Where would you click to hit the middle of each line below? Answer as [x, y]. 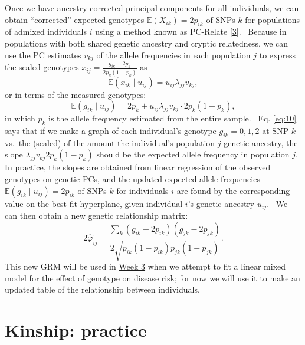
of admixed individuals [46, 32]
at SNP [276, 130]
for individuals [142, 190]
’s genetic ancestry [221, 203]
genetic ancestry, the [261, 142]
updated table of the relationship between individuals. [102, 289]
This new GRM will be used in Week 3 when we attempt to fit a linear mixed [145, 266]
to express [277, 55]
